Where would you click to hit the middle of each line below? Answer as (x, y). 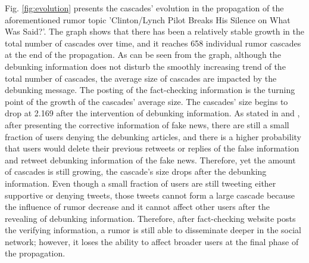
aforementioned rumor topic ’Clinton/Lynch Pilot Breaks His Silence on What (148, 19)
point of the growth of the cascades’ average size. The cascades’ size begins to (146, 101)
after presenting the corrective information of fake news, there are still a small (147, 124)
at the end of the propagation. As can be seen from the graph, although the (143, 55)
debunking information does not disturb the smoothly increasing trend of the (145, 66)
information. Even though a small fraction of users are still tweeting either (141, 183)
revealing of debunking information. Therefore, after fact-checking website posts (150, 218)
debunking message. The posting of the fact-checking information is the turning (150, 90)
